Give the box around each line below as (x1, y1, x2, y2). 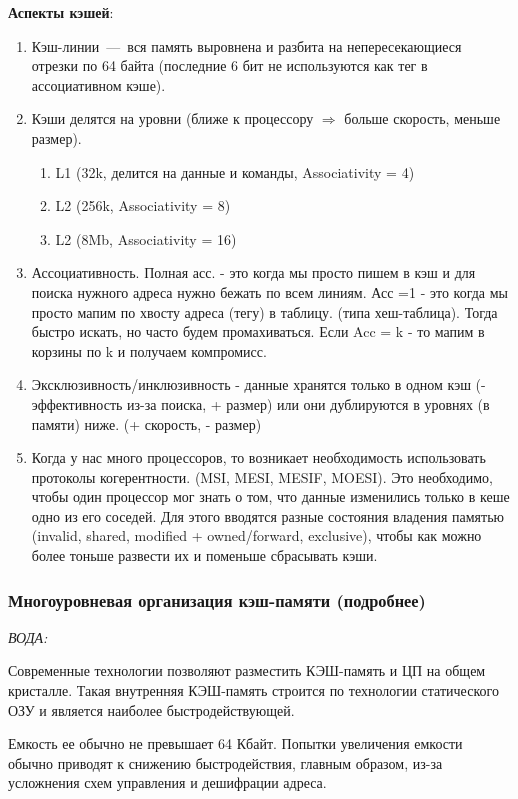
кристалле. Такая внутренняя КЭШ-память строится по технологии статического (8, 680, 499, 701)
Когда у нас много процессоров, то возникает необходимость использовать (31, 447, 486, 468)
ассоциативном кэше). (31, 74, 166, 95)
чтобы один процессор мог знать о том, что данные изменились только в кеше (31, 486, 510, 507)
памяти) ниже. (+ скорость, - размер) (31, 413, 262, 434)
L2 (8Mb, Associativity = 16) (55, 228, 237, 249)
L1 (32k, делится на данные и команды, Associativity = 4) (55, 161, 415, 182)
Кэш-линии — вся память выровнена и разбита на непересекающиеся (31, 35, 462, 56)
